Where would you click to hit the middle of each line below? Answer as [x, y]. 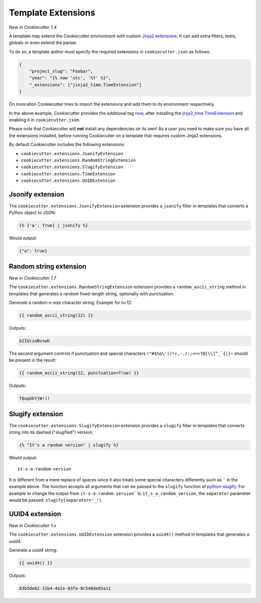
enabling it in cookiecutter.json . [45, 120]
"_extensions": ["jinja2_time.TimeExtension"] [86, 85]
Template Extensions [52, 13]
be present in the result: [33, 360]
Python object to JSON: [32, 213]
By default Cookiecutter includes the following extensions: [67, 144]
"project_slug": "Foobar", [61, 71]
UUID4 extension [35, 514]
